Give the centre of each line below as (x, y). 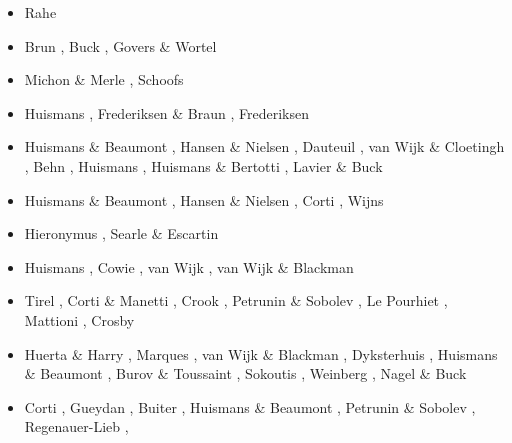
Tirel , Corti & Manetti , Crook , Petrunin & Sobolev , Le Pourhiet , (236, 300)
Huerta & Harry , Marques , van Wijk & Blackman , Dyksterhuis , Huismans (261, 353)
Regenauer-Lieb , (76, 426)
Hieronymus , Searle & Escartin (121, 233)
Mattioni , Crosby (79, 319)
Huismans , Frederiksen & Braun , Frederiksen (167, 112)
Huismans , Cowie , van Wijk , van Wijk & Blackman (189, 266)
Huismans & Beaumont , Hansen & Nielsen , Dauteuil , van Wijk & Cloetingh (264, 146)
